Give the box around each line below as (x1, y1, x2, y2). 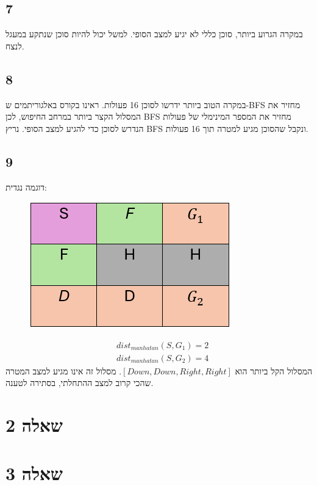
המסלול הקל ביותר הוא (235, 364, 312, 377)
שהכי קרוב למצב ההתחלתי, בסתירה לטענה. (5, 376, 154, 389)
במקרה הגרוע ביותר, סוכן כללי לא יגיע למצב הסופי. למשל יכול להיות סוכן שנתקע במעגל (5, 27, 303, 40)
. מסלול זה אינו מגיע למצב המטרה (5, 364, 122, 377)
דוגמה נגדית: (5, 180, 47, 193)
